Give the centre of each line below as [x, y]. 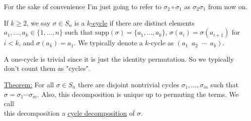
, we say [38, 22]
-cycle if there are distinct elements [142, 22]
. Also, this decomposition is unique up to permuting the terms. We [138, 94]
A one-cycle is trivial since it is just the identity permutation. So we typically [119, 59]
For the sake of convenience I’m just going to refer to [83, 6]
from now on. [228, 6]
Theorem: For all [29, 84]
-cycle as [161, 43]
